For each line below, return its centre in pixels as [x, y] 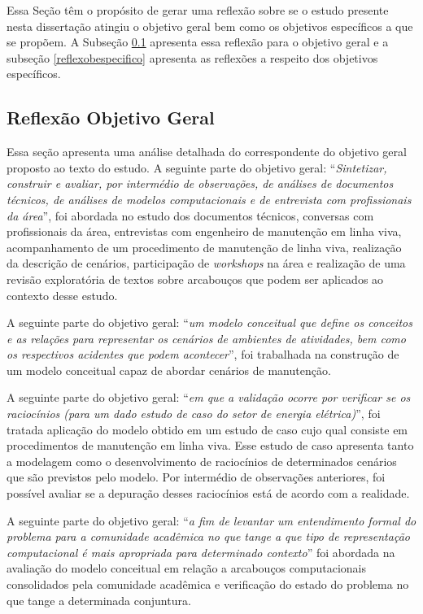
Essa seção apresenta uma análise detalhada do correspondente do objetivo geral [207, 152]
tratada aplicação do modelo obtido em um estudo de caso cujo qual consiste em [207, 429]
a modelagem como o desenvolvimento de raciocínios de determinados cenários [202, 461]
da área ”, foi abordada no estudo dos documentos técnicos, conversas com [190, 215]
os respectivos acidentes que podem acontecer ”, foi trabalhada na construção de [203, 354]
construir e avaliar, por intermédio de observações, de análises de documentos [200, 183]
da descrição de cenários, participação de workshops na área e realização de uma [206, 263]
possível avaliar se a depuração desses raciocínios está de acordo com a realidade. [208, 493]
